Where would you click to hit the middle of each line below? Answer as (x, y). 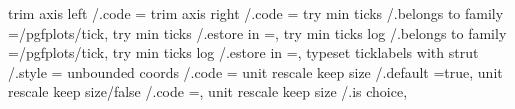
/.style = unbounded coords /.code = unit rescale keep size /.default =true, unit (255, 71)
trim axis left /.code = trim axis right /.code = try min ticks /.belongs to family (256, 13)
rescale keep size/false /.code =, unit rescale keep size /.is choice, (208, 91)
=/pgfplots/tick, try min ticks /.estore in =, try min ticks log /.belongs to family (257, 32)
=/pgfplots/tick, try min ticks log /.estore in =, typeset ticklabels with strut (243, 52)
